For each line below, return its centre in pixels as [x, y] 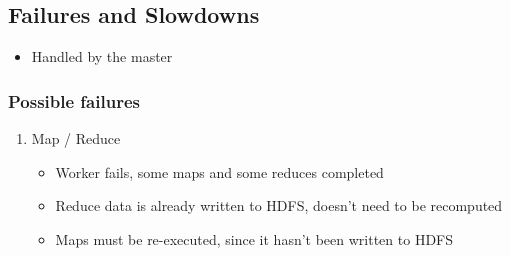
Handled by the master [102, 56]
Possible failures [74, 100]
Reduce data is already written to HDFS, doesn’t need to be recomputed [279, 205]
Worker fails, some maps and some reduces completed [219, 171]
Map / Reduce [76, 138]
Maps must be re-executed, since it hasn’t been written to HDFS [254, 238]
